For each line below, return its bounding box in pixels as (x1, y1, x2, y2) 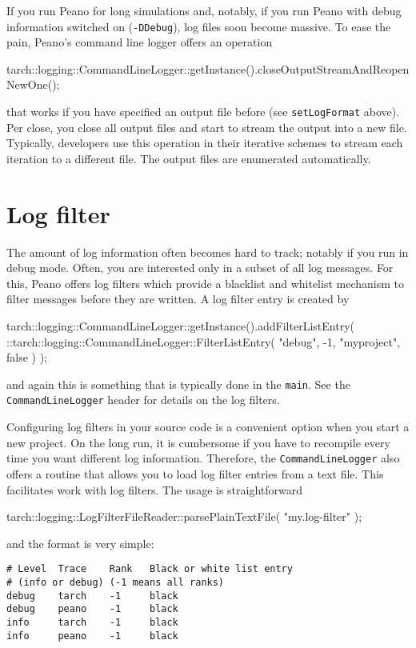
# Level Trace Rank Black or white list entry (6, 563, 293, 575)
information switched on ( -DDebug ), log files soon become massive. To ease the (6, 18, 391, 34)
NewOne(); (6, 76, 60, 93)
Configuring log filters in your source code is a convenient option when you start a (6, 418, 410, 435)
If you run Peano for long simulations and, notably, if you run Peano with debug (6, 2, 402, 18)
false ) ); (6, 349, 48, 366)
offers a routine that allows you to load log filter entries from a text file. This (6, 465, 384, 482)
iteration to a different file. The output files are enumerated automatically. (6, 150, 371, 166)
